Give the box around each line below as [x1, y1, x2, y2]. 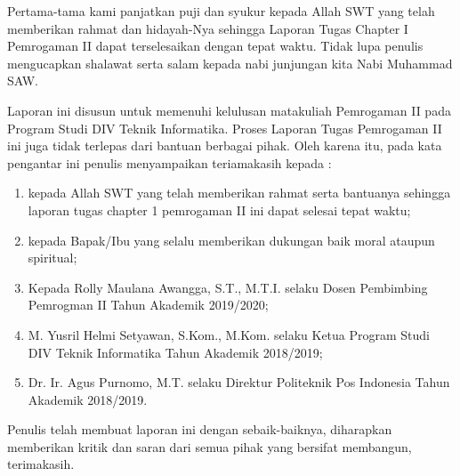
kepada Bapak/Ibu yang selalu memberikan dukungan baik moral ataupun [28, 230, 435, 249]
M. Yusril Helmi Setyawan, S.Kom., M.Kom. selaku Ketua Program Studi [28, 325, 431, 343]
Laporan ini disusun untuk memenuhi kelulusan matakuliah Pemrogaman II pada [7, 101, 451, 119]
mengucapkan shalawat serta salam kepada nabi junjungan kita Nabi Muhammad [7, 53, 453, 72]
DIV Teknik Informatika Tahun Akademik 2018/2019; [28, 343, 323, 361]
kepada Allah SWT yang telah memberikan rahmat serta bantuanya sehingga [28, 183, 451, 202]
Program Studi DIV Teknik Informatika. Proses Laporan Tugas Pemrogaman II [7, 118, 442, 137]
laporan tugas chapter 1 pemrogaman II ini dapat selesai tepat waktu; [28, 200, 411, 219]
